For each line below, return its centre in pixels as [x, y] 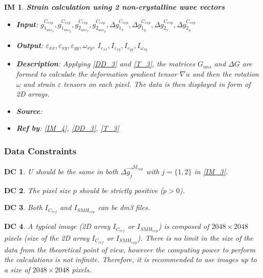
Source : [29, 111]
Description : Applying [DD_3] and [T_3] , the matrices [105, 64]
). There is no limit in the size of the [195, 237]
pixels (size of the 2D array [47, 237]
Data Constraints [40, 150]
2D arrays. [33, 94]
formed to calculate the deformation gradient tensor [97, 73]
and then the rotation [226, 73]
